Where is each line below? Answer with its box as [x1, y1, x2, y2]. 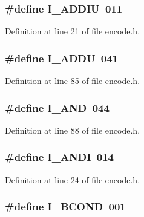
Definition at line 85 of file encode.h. [5, 74, 140, 87]
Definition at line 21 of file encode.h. [5, 25, 140, 37]
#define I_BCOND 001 [5, 199, 126, 214]
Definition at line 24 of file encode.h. [5, 173, 140, 186]
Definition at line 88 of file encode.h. [5, 123, 140, 136]
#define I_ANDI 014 [5, 149, 114, 164]
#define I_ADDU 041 [5, 50, 119, 65]
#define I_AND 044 [5, 100, 110, 115]
